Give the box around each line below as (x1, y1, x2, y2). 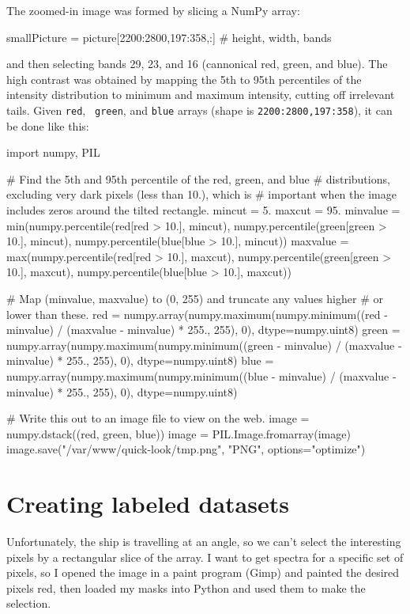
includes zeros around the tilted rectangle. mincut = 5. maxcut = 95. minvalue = (6, 202, 401, 218)
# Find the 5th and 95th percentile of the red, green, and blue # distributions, (6, 170, 390, 187)
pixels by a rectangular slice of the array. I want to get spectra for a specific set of (6, 548, 404, 565)
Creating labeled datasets (6, 487, 289, 520)
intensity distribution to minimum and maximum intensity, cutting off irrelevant (6, 86, 395, 103)
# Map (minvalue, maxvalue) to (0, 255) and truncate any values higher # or (6, 290, 383, 306)
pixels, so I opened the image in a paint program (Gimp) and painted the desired (6, 564, 400, 581)
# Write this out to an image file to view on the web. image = (6, 410, 310, 426)
